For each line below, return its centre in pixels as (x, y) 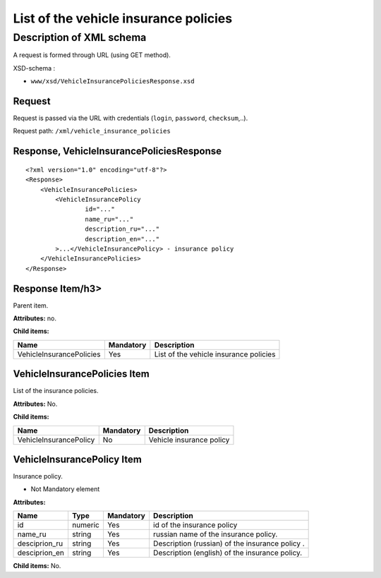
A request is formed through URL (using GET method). (92, 55)
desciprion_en (41, 553)
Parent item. (31, 305)
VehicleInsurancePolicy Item (78, 459)
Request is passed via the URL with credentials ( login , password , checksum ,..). (131, 118)
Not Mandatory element (65, 489)
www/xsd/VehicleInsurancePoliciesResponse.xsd (113, 82)
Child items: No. (37, 566)
